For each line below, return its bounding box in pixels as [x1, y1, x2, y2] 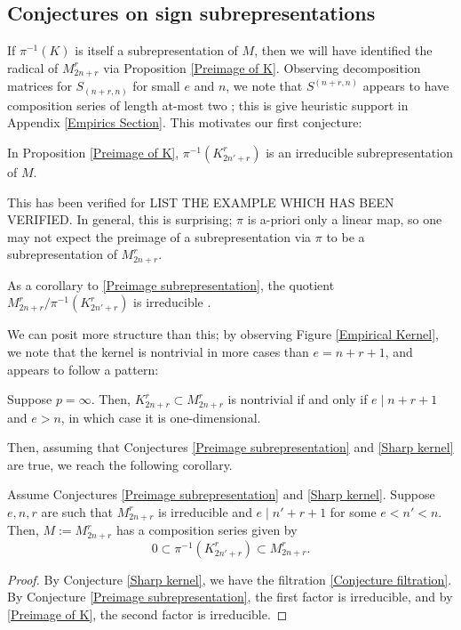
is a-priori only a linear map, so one [247, 210, 442, 229]
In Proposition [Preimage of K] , [7, 142, 179, 161]
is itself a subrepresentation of [75, 41, 238, 60]
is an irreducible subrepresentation [266, 142, 453, 161]
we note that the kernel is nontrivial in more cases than [7, 342, 309, 360]
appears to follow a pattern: [7, 359, 159, 378]
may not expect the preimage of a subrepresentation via [7, 227, 312, 246]
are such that [41, 502, 114, 521]
